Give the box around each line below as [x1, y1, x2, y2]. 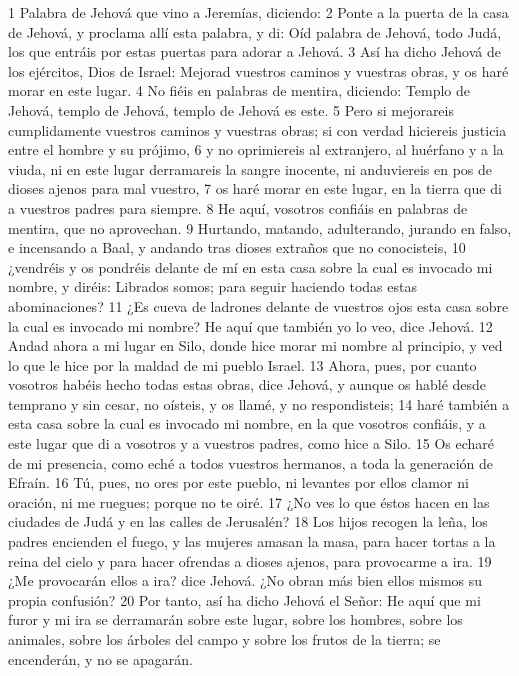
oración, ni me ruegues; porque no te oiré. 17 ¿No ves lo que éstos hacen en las [8, 491, 490, 512]
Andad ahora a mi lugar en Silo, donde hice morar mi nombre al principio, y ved [8, 335, 503, 356]
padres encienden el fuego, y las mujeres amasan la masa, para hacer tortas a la [8, 531, 496, 552]
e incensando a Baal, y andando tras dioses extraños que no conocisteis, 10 [8, 237, 466, 258]
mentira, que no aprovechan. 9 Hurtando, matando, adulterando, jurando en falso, [8, 217, 512, 238]
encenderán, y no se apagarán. [8, 648, 193, 669]
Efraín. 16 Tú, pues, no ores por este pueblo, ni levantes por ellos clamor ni [8, 472, 469, 493]
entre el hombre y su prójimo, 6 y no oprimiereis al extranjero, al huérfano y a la [8, 139, 504, 160]
